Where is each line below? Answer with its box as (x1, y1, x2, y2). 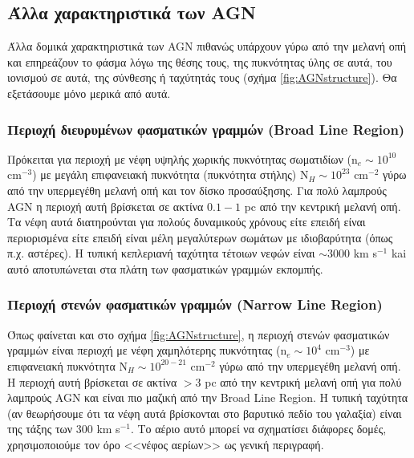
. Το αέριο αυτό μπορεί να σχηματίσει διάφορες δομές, (130, 420, 387, 437)
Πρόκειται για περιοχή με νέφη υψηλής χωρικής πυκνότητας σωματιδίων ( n (7, 150, 358, 167)
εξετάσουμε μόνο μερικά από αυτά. (7, 84, 171, 101)
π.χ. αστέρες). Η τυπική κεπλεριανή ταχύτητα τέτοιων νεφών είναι (7, 245, 315, 261)
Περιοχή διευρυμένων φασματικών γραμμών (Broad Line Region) (7, 119, 405, 139)
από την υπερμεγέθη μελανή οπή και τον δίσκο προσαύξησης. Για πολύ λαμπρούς (7, 181, 387, 198)
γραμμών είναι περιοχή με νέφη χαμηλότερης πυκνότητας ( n (7, 342, 287, 359)
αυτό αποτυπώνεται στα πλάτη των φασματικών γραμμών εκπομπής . (7, 260, 323, 277)
